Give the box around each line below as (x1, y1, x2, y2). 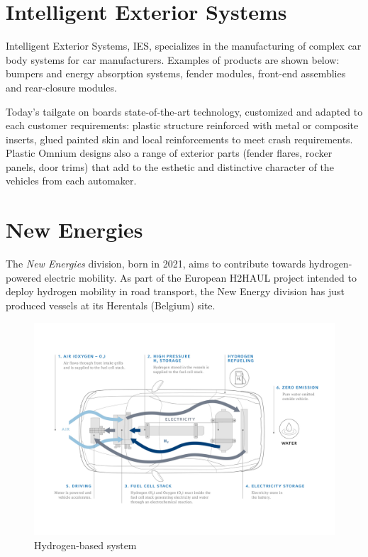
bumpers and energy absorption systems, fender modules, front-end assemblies (6, 66, 346, 81)
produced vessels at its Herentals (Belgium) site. (6, 297, 216, 312)
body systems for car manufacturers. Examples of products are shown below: (6, 52, 340, 67)
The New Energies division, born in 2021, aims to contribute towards (6, 256, 306, 271)
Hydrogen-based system (34, 537, 137, 552)
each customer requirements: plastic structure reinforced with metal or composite (6, 118, 359, 133)
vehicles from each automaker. (6, 173, 137, 188)
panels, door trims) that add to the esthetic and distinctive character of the (6, 159, 334, 174)
